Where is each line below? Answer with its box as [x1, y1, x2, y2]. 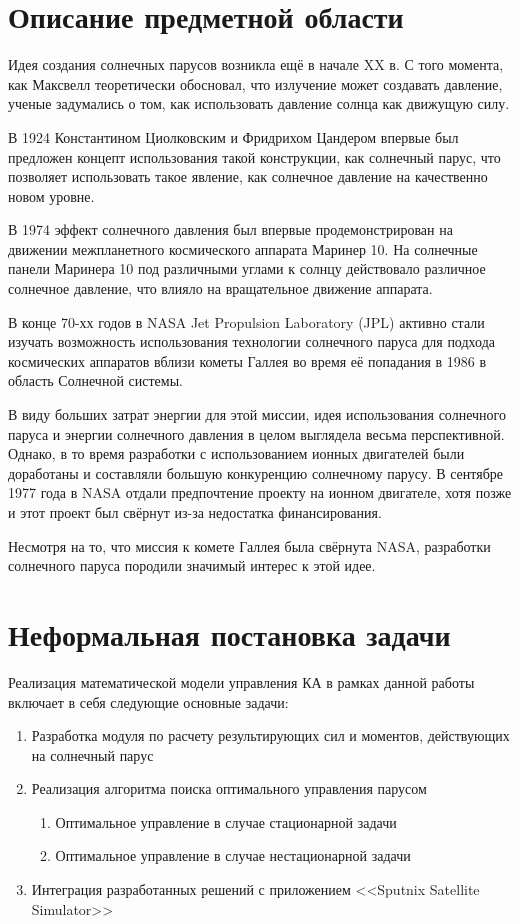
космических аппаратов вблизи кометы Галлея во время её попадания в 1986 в [8, 350, 487, 371]
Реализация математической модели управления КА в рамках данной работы [8, 671, 475, 692]
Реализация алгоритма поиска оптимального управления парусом [31, 778, 427, 799]
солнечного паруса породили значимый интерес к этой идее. [8, 555, 376, 576]
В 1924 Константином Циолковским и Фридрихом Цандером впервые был [8, 126, 459, 147]
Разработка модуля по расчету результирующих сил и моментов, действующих [31, 725, 510, 746]
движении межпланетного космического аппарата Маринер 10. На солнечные [8, 238, 478, 259]
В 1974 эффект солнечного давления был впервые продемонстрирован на [8, 219, 453, 240]
